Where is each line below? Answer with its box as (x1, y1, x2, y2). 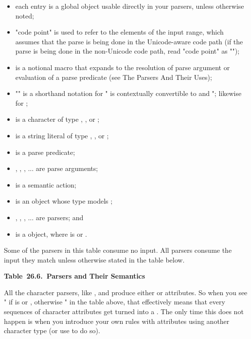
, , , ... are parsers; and (15, 212, 84, 222)
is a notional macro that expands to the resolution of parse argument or (15, 62, 230, 72)
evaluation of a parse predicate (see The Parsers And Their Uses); (15, 72, 212, 82)
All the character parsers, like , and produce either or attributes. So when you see (4, 287, 248, 297)
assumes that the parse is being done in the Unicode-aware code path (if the (15, 36, 243, 46)
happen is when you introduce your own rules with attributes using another (4, 316, 230, 326)
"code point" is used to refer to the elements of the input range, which (15, 27, 224, 37)
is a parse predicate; (15, 147, 75, 157)
